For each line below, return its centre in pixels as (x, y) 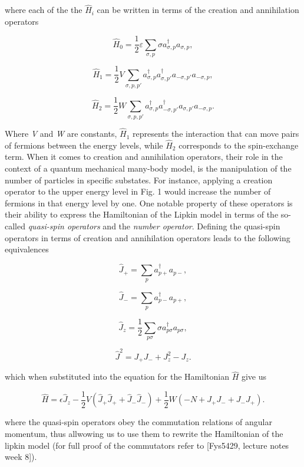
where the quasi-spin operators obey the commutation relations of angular (138, 422)
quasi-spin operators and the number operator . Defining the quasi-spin (154, 226)
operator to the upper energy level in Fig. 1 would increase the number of (138, 191)
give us (254, 376)
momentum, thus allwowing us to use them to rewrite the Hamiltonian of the (144, 433)
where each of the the (44, 10)
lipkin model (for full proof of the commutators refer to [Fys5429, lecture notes (147, 445)
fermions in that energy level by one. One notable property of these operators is (149, 203)
